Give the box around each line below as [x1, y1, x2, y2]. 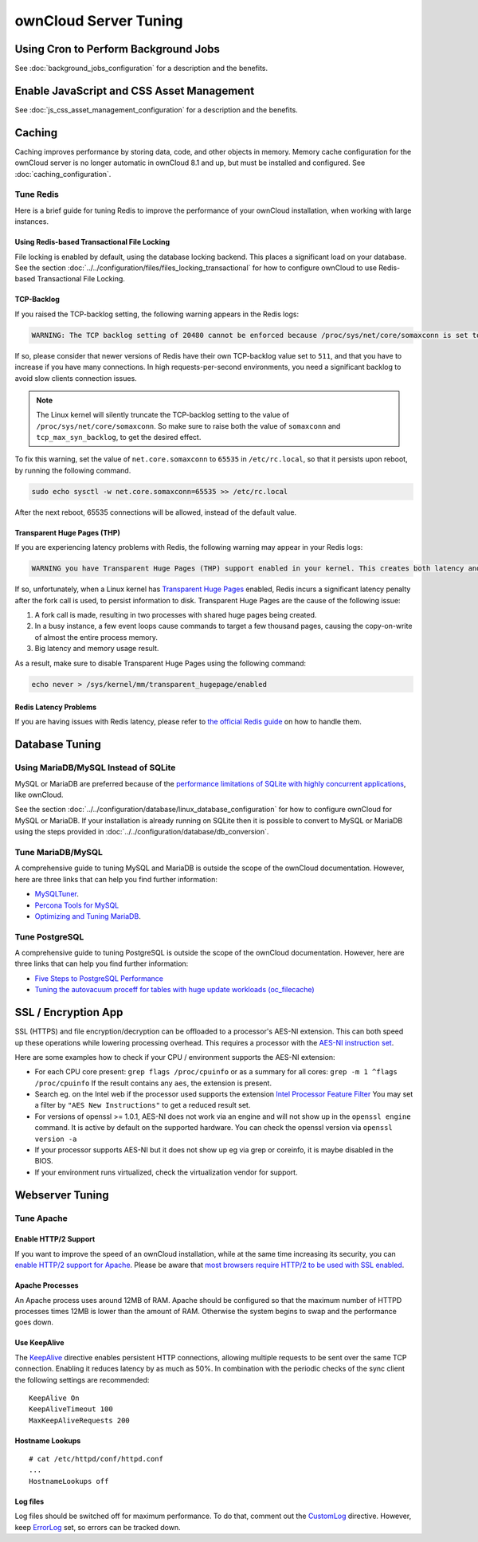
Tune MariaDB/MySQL [14, 846, 104, 857]
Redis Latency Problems [14, 702, 97, 712]
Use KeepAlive [14, 1338, 65, 1348]
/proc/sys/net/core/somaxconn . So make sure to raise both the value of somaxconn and [36, 421, 341, 430]
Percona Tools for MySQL [34, 900, 119, 910]
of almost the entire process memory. [34, 632, 159, 642]
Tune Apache [14, 1212, 68, 1223]
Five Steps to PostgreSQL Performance [34, 973, 163, 983]
